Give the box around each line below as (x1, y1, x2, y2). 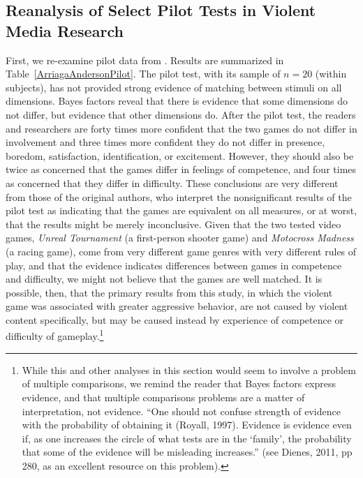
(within (315, 66, 347, 81)
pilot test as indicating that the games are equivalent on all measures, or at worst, (6, 203, 357, 218)
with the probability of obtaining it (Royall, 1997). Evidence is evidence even (22, 417, 352, 432)
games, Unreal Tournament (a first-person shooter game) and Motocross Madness (6, 230, 354, 245)
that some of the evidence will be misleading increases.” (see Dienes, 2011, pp (22, 445, 353, 459)
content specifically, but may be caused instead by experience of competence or (6, 312, 344, 327)
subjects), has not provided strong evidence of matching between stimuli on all (6, 80, 342, 94)
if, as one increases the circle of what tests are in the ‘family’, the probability (22, 431, 352, 445)
